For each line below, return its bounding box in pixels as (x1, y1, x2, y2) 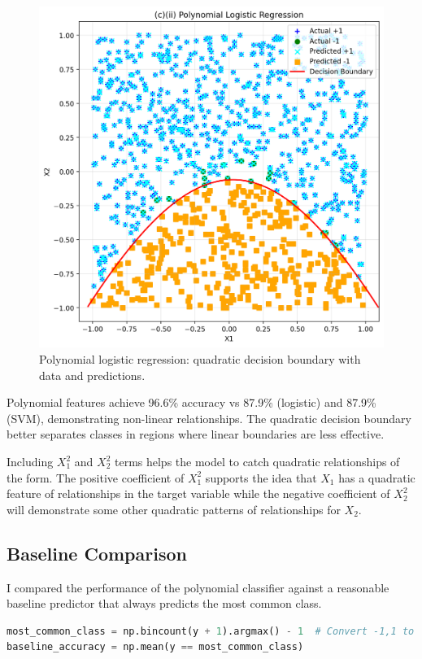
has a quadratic (338, 469, 415, 486)
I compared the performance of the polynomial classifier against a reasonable (7, 578, 389, 596)
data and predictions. (39, 366, 146, 383)
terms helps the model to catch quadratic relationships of (114, 453, 400, 469)
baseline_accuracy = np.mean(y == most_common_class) (7, 641, 304, 653)
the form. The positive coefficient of (7, 469, 185, 486)
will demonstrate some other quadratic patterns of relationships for (7, 500, 341, 517)
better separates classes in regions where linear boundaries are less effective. (7, 426, 385, 443)
